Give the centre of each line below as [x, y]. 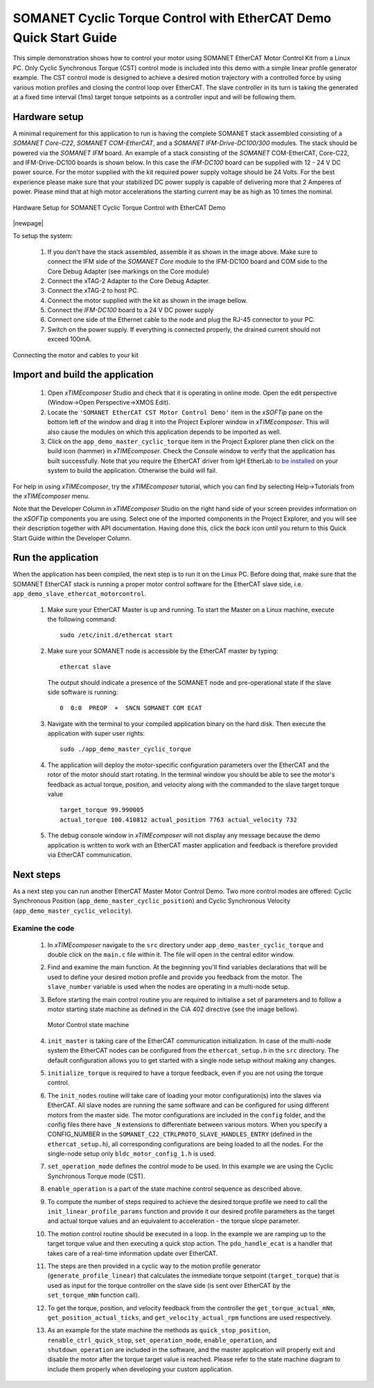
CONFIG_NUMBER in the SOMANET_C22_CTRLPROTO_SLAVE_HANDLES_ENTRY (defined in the [180, 1134]
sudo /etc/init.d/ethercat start [116, 635]
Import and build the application [83, 375]
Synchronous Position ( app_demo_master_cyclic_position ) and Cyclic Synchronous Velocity [152, 901]
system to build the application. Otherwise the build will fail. [132, 471]
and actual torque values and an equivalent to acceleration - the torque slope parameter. [174, 1221]
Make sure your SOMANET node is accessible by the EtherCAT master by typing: [163, 651]
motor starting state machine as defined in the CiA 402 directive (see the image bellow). [173, 1009]
